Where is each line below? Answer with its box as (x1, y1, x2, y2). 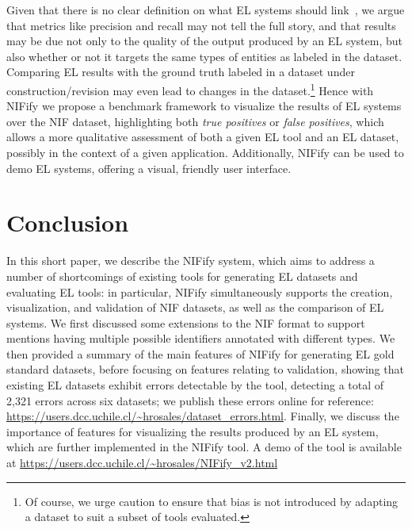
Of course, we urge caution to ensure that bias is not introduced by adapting (25, 493, 399, 509)
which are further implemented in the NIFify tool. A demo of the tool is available (6, 439, 402, 455)
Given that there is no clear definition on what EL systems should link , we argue (6, 2, 405, 17)
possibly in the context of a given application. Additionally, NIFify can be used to (6, 144, 404, 160)
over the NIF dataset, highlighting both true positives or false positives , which (6, 113, 384, 129)
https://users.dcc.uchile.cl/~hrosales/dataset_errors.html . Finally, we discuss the (6, 408, 399, 424)
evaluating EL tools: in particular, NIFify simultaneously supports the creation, (6, 283, 393, 300)
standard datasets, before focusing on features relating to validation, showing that (6, 361, 404, 378)
